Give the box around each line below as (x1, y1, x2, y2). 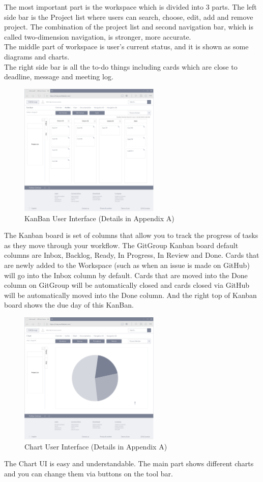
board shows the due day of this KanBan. (4, 299, 134, 310)
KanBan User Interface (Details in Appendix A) (24, 213, 174, 223)
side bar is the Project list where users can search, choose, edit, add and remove (4, 11, 253, 22)
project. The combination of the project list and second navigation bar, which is (4, 21, 253, 32)
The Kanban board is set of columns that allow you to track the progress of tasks (4, 230, 258, 240)
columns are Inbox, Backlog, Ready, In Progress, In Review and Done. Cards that (4, 250, 259, 260)
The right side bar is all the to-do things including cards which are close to (4, 61, 238, 72)
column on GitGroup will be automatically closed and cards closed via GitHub (4, 280, 250, 290)
